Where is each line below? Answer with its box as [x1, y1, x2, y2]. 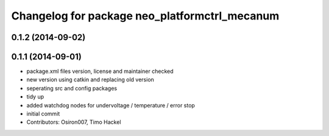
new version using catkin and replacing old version [26, 76, 155, 83]
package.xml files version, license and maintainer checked [26, 67, 174, 75]
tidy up [26, 93, 44, 100]
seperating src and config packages [26, 84, 118, 92]
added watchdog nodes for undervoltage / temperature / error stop [26, 101, 195, 109]
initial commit [26, 110, 60, 118]
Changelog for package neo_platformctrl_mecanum [11, 9, 280, 22]
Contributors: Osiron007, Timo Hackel [26, 118, 121, 126]
